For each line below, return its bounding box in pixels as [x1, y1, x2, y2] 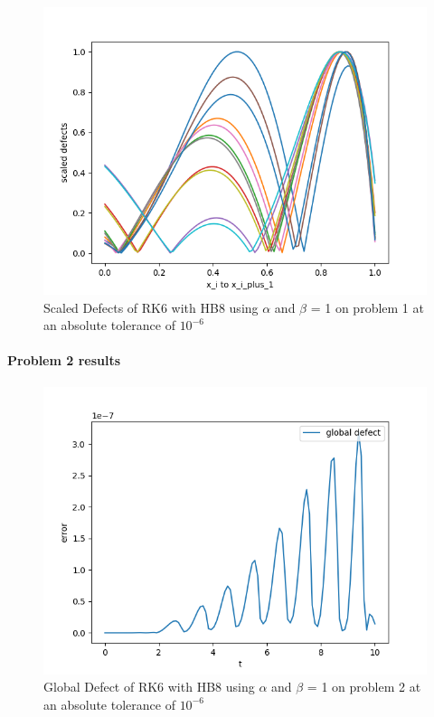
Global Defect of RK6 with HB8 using [43, 677, 255, 696]
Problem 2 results [7, 351, 121, 370]
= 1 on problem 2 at [307, 677, 421, 696]
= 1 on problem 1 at [310, 297, 424, 316]
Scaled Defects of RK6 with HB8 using [43, 297, 259, 316]
